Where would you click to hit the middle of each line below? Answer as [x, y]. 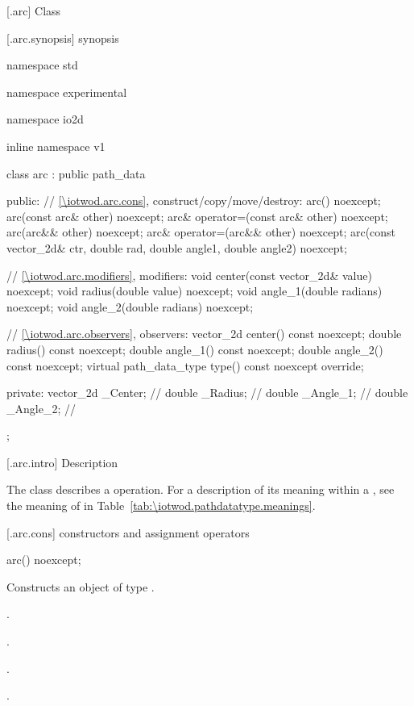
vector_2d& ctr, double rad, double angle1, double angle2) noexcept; [177, 247]
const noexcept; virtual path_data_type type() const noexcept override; [185, 365]
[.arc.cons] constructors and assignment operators [128, 532]
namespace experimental [67, 92]
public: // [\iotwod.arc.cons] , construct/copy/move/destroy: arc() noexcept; [194, 201]
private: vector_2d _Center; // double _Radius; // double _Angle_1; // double [207, 393]
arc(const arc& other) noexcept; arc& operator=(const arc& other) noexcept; [197, 216]
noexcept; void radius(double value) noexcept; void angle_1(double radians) [195, 291]
